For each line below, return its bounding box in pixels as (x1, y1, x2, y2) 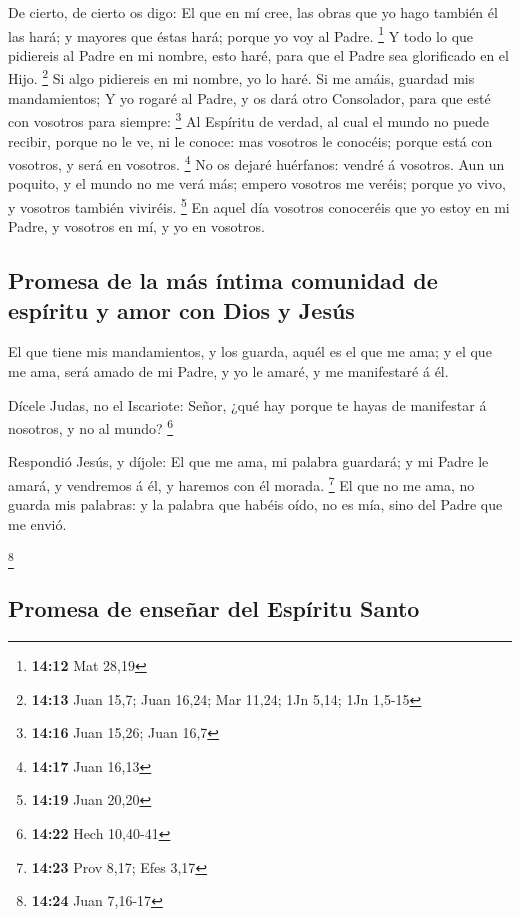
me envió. (8, 513, 67, 534)
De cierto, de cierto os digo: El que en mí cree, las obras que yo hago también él (8, 2, 498, 22)
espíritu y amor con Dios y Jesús (8, 294, 355, 325)
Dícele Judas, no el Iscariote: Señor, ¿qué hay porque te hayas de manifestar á (8, 394, 487, 415)
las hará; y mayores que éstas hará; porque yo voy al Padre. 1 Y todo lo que (8, 22, 474, 46)
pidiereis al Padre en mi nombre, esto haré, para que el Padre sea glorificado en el (8, 44, 509, 65)
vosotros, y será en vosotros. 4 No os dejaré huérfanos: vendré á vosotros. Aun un (8, 151, 505, 174)
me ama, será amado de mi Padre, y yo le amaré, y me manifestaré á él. (8, 361, 449, 381)
